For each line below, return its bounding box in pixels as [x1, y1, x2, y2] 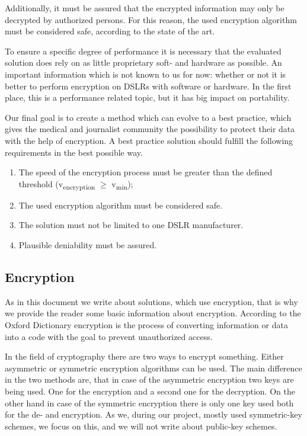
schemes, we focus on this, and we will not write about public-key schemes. [5, 419, 277, 432]
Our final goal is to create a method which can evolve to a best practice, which [5, 111, 292, 123]
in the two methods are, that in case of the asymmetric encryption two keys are [5, 373, 294, 386]
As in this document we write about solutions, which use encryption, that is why [5, 295, 298, 307]
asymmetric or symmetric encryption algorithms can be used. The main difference [5, 361, 302, 374]
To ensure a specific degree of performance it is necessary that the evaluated [5, 44, 282, 57]
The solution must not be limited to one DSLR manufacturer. [18, 219, 244, 231]
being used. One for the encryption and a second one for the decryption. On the [5, 384, 295, 397]
